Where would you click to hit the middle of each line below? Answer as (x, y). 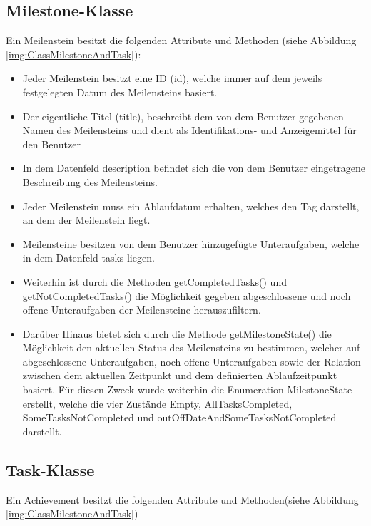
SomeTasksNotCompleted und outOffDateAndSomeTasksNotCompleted (179, 417)
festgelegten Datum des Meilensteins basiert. (120, 92)
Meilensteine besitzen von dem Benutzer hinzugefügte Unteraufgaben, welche (191, 243)
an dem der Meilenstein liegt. (86, 220)
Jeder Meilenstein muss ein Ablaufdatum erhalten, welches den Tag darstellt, (191, 206)
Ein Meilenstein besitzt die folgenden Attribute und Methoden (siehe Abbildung (181, 40)
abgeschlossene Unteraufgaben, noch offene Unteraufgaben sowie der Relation (192, 361)
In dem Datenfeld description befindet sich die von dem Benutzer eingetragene (194, 168)
